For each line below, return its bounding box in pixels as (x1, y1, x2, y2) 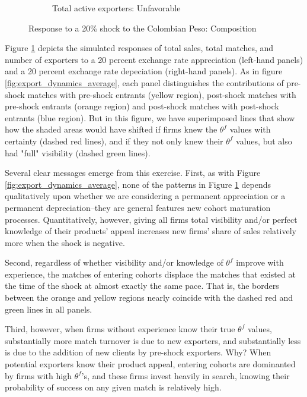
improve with (236, 256, 284, 269)
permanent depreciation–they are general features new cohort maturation (5, 201, 271, 213)
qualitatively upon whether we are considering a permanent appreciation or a (5, 190, 286, 202)
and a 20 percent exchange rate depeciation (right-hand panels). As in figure (5, 65, 283, 77)
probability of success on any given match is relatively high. (5, 381, 222, 393)
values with (229, 123, 271, 136)
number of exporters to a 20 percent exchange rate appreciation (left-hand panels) (5, 53, 303, 65)
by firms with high (5, 369, 72, 382)
